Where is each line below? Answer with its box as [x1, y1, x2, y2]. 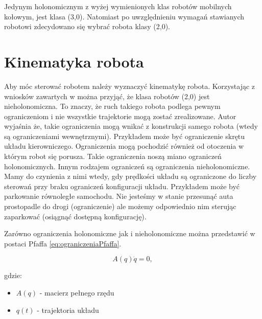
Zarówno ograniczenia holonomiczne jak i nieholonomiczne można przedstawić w [4, 228, 255, 239]
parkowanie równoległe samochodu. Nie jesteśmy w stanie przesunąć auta [4, 191, 233, 201]
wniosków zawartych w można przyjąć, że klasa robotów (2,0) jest [4, 90, 210, 101]
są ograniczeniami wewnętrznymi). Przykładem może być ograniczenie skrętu [4, 130, 245, 141]
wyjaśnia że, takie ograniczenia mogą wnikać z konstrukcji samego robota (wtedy [4, 121, 258, 131]
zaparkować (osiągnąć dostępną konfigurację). [4, 211, 147, 221]
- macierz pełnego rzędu [39, 287, 114, 298]
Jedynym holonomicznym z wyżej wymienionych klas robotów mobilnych [4, 1, 232, 11]
